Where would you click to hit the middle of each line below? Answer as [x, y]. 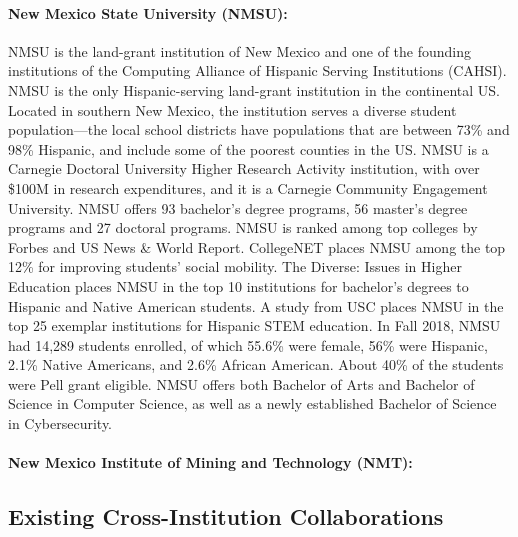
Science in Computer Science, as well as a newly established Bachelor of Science [252, 403]
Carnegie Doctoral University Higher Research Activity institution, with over [244, 168]
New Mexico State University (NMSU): [148, 12]
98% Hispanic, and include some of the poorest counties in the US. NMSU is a [248, 148]
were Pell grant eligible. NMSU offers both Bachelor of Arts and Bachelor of [241, 383]
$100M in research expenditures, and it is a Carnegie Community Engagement [248, 187]
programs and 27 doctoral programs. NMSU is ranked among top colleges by [243, 227]
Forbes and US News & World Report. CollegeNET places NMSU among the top [257, 246]
